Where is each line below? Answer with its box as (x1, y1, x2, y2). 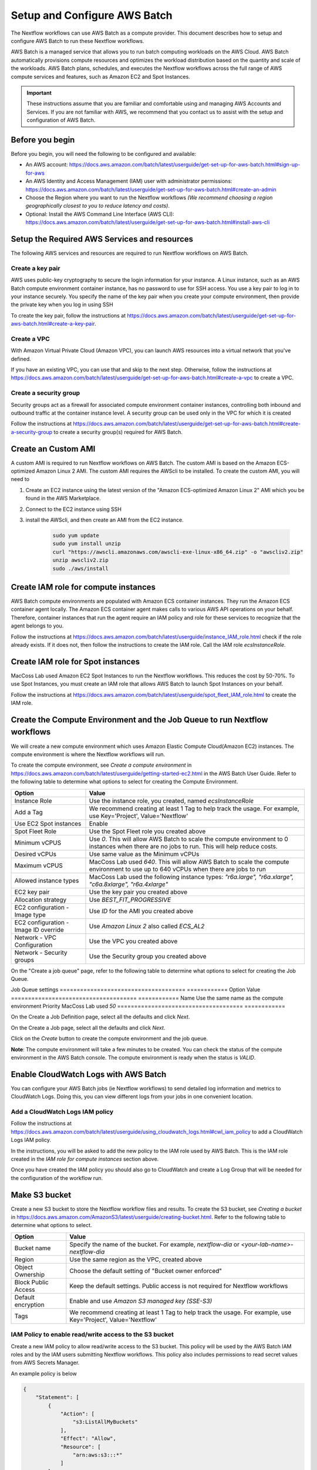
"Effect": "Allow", (60, 1435, 117, 1442)
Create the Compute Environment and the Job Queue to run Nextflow (11, 714, 268, 724)
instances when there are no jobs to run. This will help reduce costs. (89, 842, 278, 850)
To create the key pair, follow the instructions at (11, 312, 126, 319)
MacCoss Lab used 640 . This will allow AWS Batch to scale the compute (89, 857, 289, 866)
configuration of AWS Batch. (26, 116, 96, 123)
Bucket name (14, 1244, 51, 1252)
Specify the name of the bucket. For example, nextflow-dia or (69, 1240, 240, 1248)
